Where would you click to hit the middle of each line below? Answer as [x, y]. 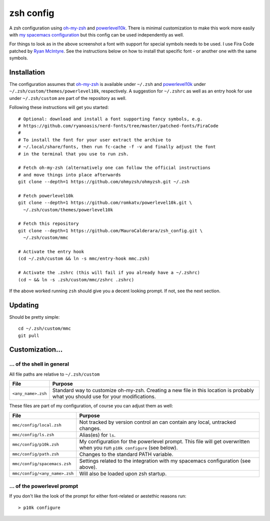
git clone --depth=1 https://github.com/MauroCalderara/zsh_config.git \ [110, 231]
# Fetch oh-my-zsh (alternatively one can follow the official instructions [114, 168]
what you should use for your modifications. [104, 397]
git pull [29, 335]
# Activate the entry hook [51, 252]
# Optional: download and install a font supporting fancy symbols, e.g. [110, 119]
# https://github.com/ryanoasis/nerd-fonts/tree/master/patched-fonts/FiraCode [118, 126]
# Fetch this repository [48, 224]
